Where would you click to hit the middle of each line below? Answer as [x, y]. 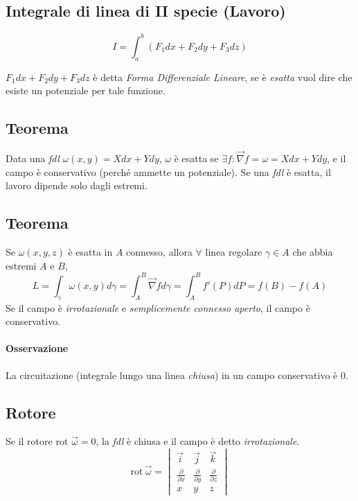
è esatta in [90, 252]
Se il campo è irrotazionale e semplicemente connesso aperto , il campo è [158, 307]
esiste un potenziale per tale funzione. [86, 90]
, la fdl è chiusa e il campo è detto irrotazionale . [198, 441]
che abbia [313, 252]
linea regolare [234, 252]
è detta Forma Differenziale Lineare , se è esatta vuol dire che [223, 77]
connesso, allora [159, 252]
